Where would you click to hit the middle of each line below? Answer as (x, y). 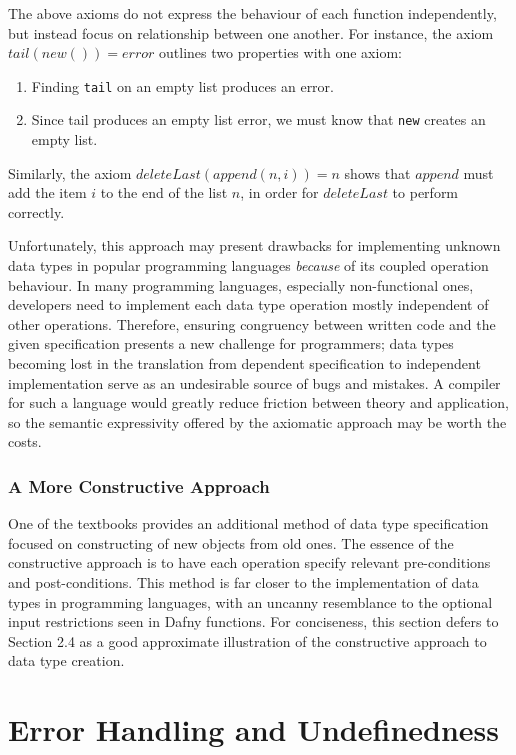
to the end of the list (164, 192)
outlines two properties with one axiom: (280, 52)
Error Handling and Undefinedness (254, 729)
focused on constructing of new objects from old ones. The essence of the (231, 542)
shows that (377, 172)
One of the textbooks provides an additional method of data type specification (248, 523)
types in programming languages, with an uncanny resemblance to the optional (250, 601)
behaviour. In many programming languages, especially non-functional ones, (241, 284)
